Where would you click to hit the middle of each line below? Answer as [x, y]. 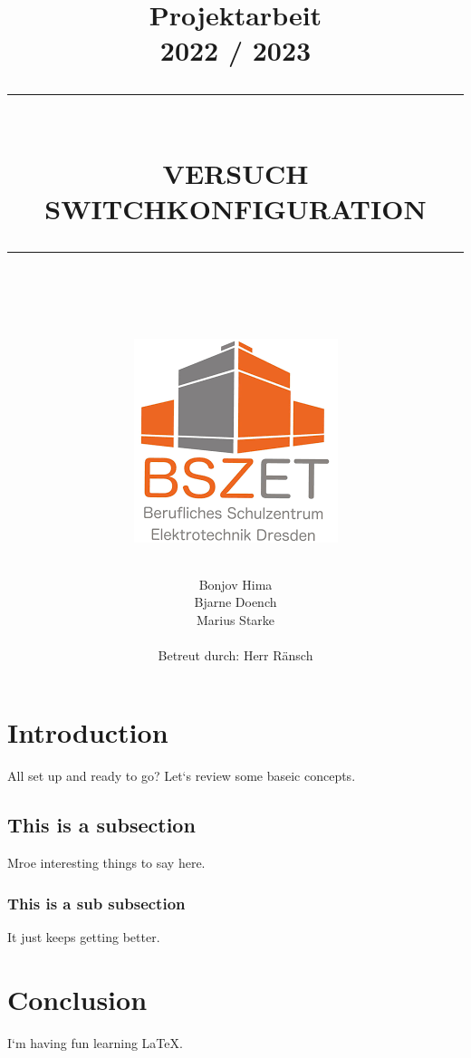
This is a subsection [101, 825]
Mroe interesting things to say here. [106, 863]
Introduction [88, 732]
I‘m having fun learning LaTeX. [95, 1042]
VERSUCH [235, 173]
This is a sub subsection [96, 903]
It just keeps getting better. [84, 937]
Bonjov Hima [235, 584]
